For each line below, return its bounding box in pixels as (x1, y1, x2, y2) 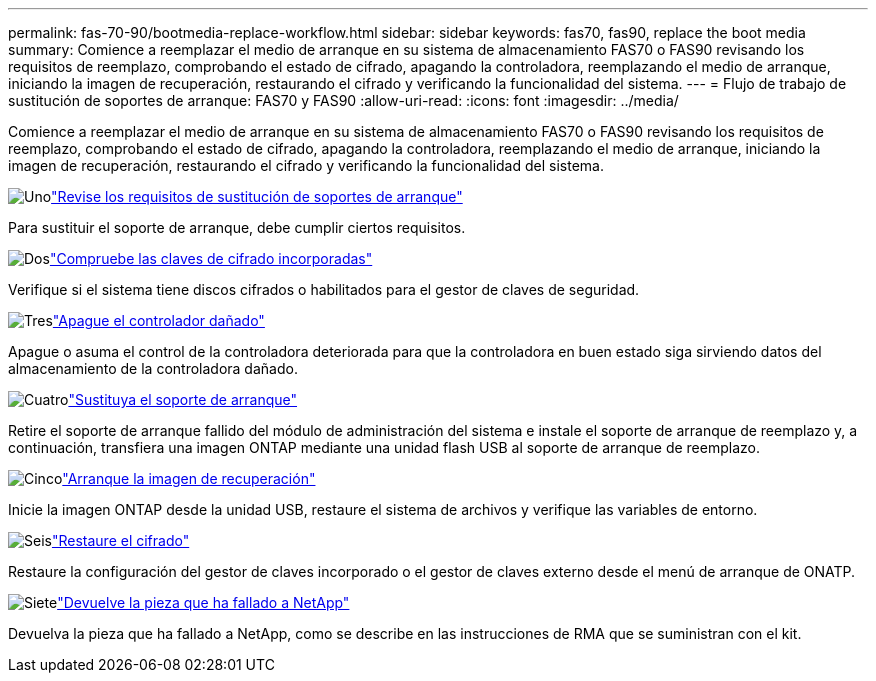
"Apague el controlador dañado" (52, 312, 265, 329)
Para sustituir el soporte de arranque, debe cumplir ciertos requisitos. (8, 219, 466, 236)
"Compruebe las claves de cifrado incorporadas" (49, 250, 373, 267)
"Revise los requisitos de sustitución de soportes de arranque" (51, 188, 463, 205)
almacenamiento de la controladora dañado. (8, 360, 298, 377)
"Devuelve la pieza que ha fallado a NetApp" (57, 594, 350, 611)
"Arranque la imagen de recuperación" (62, 470, 316, 487)
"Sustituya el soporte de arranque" (68, 391, 298, 408)
